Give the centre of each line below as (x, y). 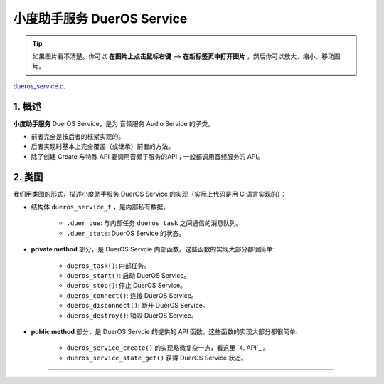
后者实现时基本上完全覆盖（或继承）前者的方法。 (102, 147)
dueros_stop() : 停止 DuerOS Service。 (126, 286)
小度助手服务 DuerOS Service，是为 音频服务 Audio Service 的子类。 (114, 123)
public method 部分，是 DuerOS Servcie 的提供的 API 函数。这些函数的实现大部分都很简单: (164, 332)
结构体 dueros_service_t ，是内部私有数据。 (100, 207)
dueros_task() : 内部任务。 (108, 265)
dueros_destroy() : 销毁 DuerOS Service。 (132, 315)
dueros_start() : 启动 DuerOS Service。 (128, 276)
